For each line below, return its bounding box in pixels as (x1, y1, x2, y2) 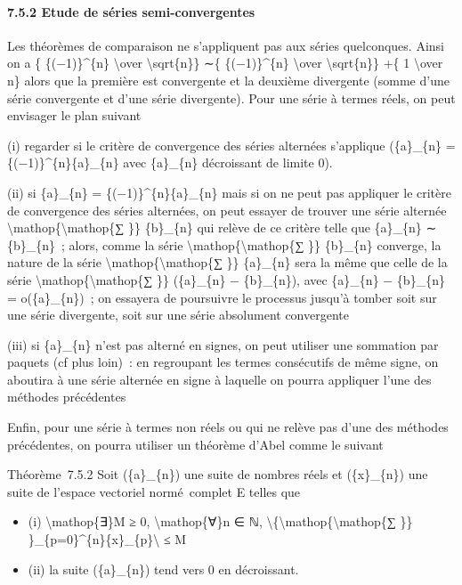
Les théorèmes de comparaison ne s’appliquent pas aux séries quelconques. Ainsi (7, 36, 444, 54)
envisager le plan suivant (7, 106, 142, 125)
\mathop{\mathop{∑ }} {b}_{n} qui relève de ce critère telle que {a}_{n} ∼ (7, 218, 437, 237)
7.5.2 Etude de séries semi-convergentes (7, 2, 255, 20)
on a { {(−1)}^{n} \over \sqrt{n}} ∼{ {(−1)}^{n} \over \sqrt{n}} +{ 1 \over (7, 53, 443, 72)
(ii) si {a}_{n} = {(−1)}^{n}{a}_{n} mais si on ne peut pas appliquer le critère (7, 183, 451, 201)
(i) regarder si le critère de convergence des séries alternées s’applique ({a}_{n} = (7, 135, 456, 154)
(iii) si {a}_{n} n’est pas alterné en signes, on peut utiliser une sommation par (7, 335, 439, 353)
